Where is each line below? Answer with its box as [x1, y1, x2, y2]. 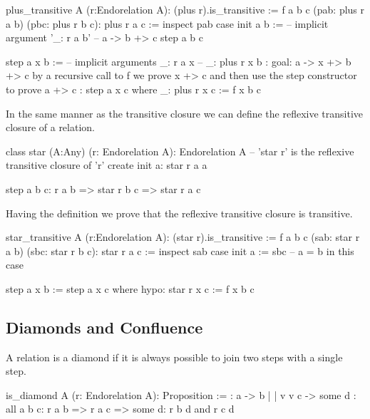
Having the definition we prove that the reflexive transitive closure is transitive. [6, 205, 353, 220]
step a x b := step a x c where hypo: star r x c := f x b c [6, 281, 255, 296]
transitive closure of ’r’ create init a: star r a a [6, 157, 207, 172]
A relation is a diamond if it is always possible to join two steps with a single [6, 349, 343, 364]
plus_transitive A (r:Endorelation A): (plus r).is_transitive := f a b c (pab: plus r [6, 2, 365, 16]
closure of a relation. [6, 120, 95, 135]
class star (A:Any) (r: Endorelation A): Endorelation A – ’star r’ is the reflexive [6, 143, 354, 158]
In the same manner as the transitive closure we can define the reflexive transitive [6, 105, 364, 120]
